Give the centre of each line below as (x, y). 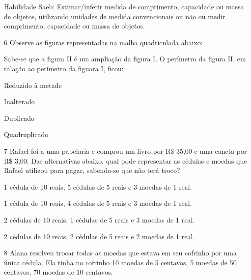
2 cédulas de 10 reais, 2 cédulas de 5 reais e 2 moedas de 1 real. (99, 236)
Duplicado (19, 118)
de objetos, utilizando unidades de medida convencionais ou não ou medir (115, 16)
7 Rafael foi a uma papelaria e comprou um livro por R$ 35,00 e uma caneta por (125, 151)
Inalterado (19, 101)
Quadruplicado (26, 134)
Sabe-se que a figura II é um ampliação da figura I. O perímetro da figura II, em (125, 59)
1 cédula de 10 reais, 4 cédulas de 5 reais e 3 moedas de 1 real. (98, 203)
